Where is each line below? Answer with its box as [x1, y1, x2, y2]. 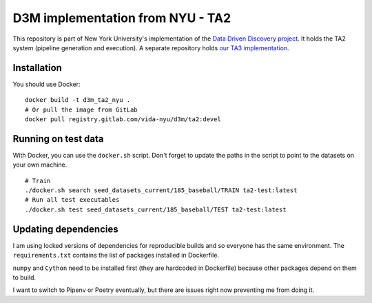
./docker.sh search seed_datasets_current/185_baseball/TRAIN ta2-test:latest [25, 187, 298, 194]
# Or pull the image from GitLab [25, 105, 138, 114]
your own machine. [12, 160, 68, 169]
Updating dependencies [12, 223, 118, 235]
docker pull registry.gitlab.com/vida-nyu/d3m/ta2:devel [25, 116, 222, 123]
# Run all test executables [25, 196, 120, 204]
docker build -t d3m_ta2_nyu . [25, 96, 131, 104]
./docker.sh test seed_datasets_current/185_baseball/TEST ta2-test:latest [25, 205, 287, 213]
